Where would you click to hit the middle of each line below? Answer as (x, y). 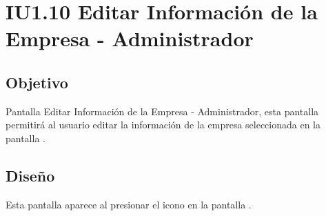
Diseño (30, 175)
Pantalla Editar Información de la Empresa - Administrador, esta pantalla (162, 111)
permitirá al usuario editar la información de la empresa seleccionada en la (163, 125)
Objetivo (37, 82)
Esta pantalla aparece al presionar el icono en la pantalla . (129, 204)
